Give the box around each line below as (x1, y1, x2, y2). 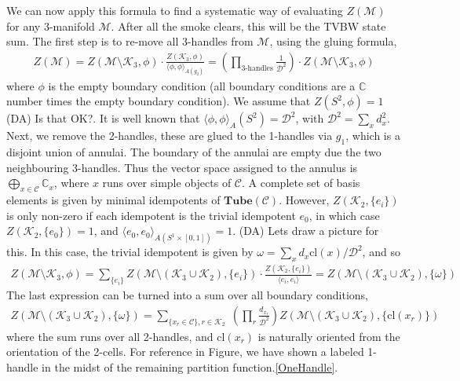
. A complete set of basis (242, 174, 360, 191)
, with (295, 110, 324, 126)
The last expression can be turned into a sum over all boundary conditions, (6, 287, 369, 303)
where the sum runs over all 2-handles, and (6, 328, 214, 344)
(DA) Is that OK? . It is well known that (6, 110, 200, 126)
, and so (362, 244, 400, 260)
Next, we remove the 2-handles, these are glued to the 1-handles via (6, 127, 333, 144)
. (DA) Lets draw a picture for (232, 222, 379, 239)
